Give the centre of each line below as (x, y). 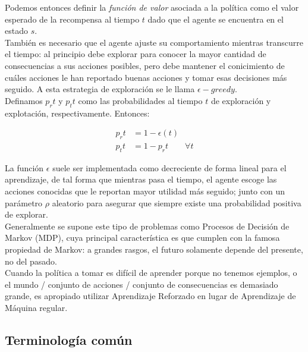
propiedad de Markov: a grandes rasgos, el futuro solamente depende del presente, (154, 249)
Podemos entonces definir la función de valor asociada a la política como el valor (152, 7)
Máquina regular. (36, 307)
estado (16, 31)
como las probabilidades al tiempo (140, 100)
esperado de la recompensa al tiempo (72, 19)
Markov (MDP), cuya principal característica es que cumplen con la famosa (142, 238)
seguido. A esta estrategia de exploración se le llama (100, 89)
